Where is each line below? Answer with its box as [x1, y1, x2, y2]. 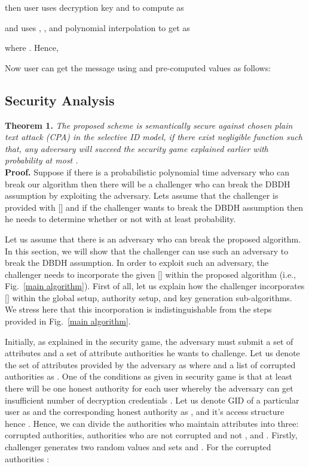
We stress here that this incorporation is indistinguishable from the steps [5, 303, 272, 316]
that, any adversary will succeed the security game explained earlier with [5, 142, 268, 154]
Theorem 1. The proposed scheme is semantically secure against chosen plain [5, 119, 293, 131]
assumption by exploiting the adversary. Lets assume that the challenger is [5, 189, 279, 202]
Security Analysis [5, 90, 115, 109]
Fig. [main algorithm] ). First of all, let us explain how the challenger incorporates [5, 280, 305, 292]
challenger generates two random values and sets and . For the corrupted [5, 441, 271, 453]
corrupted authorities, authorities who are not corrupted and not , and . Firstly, [5, 429, 298, 441]
